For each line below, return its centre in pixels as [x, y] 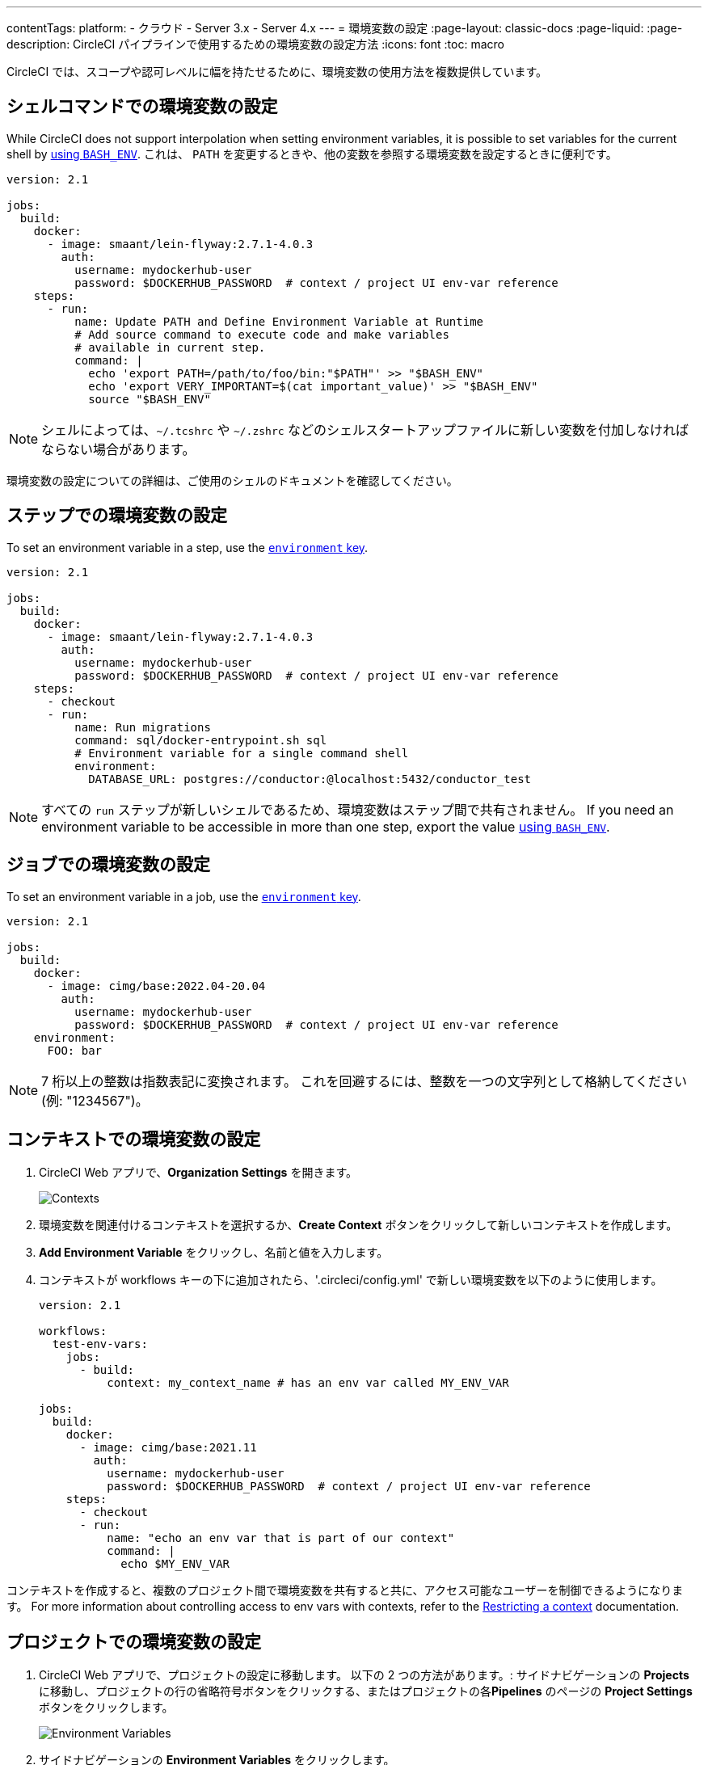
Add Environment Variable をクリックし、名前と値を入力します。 [214, 1253]
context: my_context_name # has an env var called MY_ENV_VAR [308, 1383]
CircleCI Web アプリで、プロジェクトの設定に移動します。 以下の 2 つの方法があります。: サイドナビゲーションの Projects [364, 1675]
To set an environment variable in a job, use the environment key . [184, 896]
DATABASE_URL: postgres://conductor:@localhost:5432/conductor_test [310, 779]
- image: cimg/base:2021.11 [168, 1448]
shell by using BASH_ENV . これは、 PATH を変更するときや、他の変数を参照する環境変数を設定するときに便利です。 [312, 154]
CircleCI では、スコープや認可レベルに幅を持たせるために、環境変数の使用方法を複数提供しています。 [277, 72]
